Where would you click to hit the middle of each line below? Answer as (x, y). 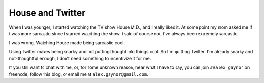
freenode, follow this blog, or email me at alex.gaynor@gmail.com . (79, 74)
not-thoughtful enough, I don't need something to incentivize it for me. (80, 59)
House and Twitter (47, 13)
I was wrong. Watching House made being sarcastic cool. (67, 43)
